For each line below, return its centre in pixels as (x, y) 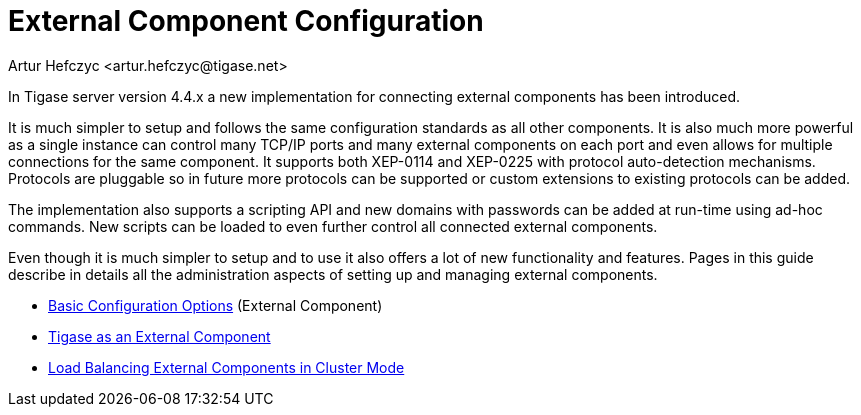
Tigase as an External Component (159, 336)
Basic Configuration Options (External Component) (215, 305)
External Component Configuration (246, 21)
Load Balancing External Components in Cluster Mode (226, 367)
